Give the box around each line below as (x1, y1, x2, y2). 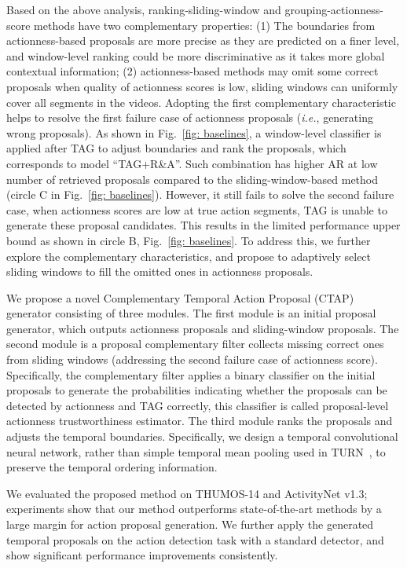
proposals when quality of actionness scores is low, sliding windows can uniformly (6, 78, 398, 94)
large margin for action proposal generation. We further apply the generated (6, 516, 374, 532)
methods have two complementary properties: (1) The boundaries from (34, 16, 376, 33)
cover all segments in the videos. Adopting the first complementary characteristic (6, 93, 396, 110)
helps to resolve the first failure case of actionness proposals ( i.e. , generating (6, 109, 373, 126)
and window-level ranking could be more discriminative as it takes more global (6, 47, 385, 64)
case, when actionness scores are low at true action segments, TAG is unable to (6, 201, 387, 218)
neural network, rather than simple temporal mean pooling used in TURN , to (6, 443, 386, 460)
